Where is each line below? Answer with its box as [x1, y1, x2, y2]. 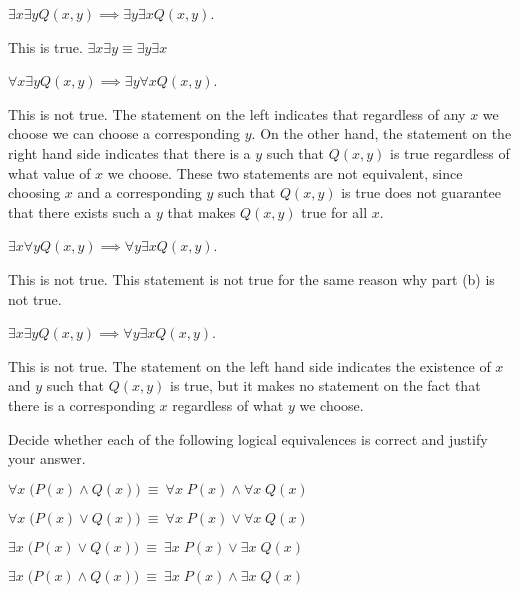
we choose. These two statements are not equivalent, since [107, 162, 463, 183]
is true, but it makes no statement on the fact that [170, 375, 481, 396]
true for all [301, 201, 368, 222]
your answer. [8, 448, 86, 469]
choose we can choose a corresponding [8, 123, 241, 144]
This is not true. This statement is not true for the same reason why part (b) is [8, 268, 495, 289]
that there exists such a [8, 201, 152, 222]
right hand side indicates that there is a [8, 142, 251, 163]
